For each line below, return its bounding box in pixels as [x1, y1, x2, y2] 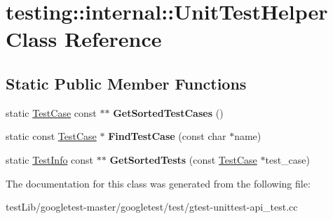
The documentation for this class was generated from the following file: [6, 176, 311, 190]
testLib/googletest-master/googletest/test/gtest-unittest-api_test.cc [6, 199, 298, 214]
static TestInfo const [6, 152, 94, 167]
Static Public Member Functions [6, 72, 247, 94]
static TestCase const [6, 105, 97, 120]
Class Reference [6, 24, 162, 53]
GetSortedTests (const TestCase [109, 152, 257, 167]
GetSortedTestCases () [113, 105, 224, 120]
